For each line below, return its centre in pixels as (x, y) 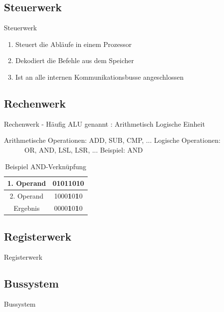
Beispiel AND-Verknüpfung (46, 166)
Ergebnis (27, 208)
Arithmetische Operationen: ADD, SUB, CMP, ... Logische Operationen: (112, 140)
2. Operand (27, 196)
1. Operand (27, 183)
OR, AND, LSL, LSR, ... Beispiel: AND (84, 149)
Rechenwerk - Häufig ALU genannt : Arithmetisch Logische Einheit (104, 123)
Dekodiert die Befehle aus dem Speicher (75, 60)
